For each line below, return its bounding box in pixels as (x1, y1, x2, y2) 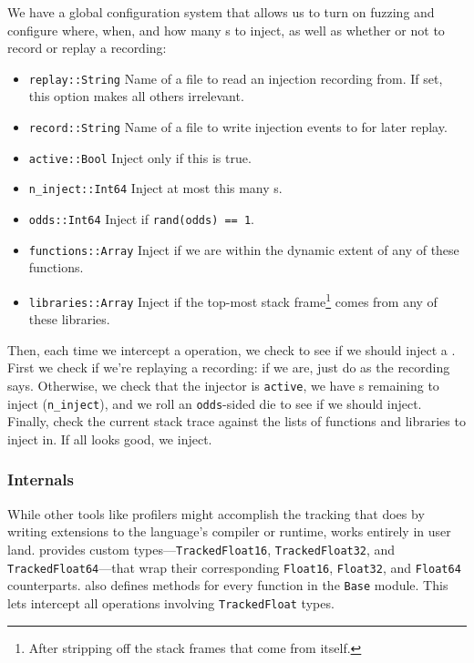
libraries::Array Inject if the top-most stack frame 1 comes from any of (28, 289, 438, 311)
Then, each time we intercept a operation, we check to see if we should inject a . (7, 340, 456, 359)
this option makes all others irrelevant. (28, 87, 244, 106)
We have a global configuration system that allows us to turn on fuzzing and (7, 3, 435, 21)
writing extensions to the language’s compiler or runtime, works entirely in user (7, 522, 451, 541)
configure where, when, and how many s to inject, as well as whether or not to (7, 20, 445, 39)
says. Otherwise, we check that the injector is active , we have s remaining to (7, 376, 439, 394)
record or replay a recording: (7, 38, 167, 57)
